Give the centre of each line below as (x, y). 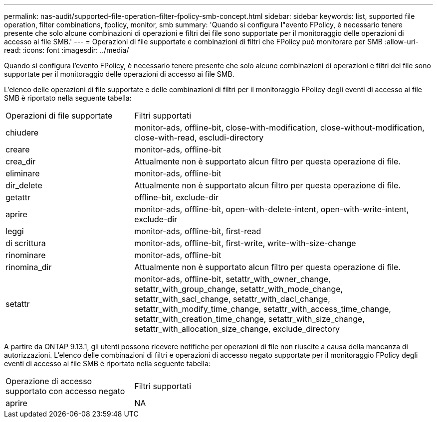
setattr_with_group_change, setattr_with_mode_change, (239, 289)
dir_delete (24, 185)
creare (18, 149)
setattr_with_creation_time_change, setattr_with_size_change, (250, 319)
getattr (18, 197)
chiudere (22, 133)
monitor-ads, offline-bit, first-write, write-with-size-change (245, 243)
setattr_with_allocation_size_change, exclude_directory (237, 329)
